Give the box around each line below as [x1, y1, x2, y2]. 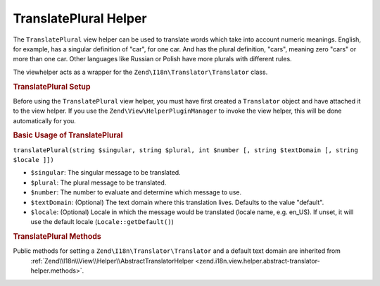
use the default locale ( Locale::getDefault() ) [30, 218, 174, 226]
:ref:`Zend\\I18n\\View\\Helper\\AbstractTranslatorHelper [30, 256, 194, 265]
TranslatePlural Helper [13, 11, 147, 26]
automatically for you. [13, 116, 77, 125]
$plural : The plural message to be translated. [30, 178, 167, 187]
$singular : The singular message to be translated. [30, 168, 181, 177]
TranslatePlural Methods [13, 232, 101, 242]
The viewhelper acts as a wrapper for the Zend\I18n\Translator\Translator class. [13, 68, 268, 76]
